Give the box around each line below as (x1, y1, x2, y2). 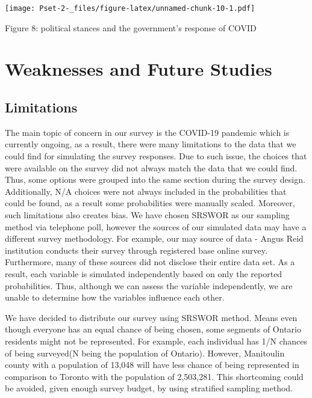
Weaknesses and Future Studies (5, 57, 272, 81)
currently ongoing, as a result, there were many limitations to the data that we (5, 138, 296, 150)
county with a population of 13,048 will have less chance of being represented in (5, 358, 299, 371)
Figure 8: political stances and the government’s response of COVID (5, 21, 257, 34)
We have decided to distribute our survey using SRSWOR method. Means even (5, 311, 298, 323)
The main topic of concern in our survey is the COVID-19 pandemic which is (5, 126, 290, 138)
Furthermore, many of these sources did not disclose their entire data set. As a (5, 256, 295, 268)
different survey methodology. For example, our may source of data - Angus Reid (5, 232, 304, 245)
